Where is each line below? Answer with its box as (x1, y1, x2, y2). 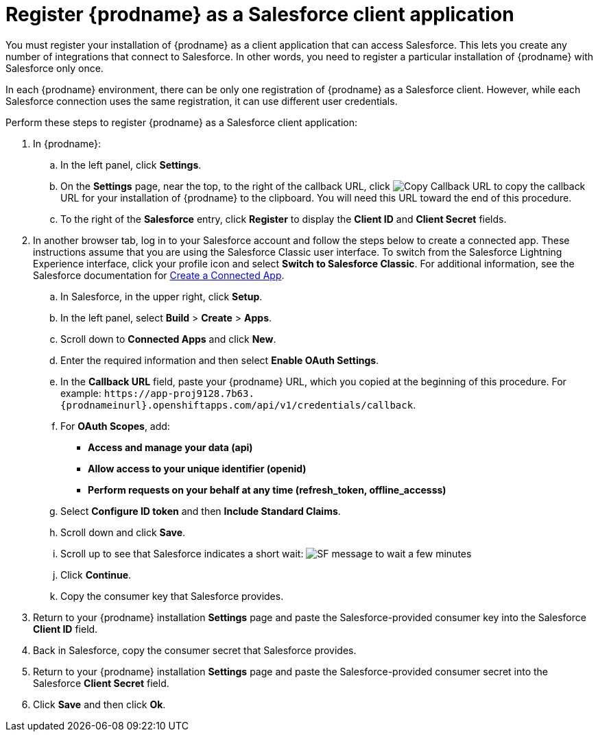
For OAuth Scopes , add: (60, 420, 170, 432)
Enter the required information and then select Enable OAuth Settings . (60, 354, 379, 366)
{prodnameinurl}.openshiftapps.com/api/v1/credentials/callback (60, 399, 414, 411)
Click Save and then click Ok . (33, 698, 166, 710)
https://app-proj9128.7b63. (104, 387, 254, 399)
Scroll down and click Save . (60, 526, 186, 538)
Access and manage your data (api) (88, 441, 253, 453)
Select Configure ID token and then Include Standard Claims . (60, 505, 341, 517)
